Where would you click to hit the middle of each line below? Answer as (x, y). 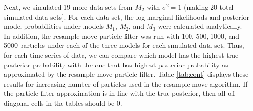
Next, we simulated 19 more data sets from (68, 7)
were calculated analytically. (200, 26)
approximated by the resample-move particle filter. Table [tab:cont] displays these (126, 74)
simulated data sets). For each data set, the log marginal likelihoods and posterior (127, 16)
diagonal (17, 102)
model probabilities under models (54, 26)
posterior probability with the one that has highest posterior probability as (116, 64)
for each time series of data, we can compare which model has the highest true (121, 55)
